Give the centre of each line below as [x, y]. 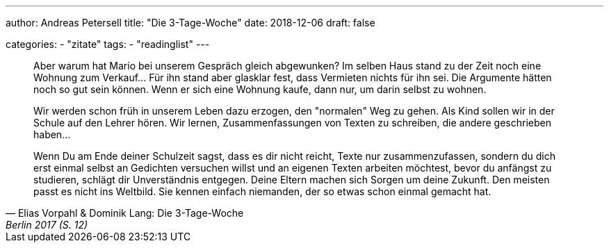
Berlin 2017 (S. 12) [47, 225]
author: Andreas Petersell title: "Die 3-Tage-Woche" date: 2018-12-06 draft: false [190, 23]
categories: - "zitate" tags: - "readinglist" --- [108, 44]
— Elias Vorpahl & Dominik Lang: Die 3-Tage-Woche [125, 213]
